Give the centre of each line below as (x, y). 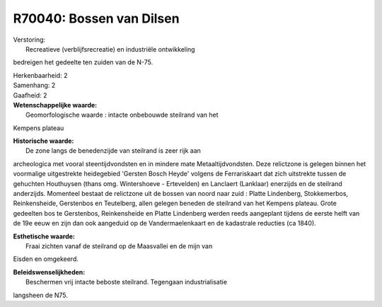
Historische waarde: (44, 141)
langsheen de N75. (41, 295)
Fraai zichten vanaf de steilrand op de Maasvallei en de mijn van (119, 246)
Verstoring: (29, 40)
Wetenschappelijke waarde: (55, 105)
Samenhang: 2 (34, 86)
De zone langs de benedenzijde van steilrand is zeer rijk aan (114, 151)
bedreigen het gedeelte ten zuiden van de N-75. (83, 62)
